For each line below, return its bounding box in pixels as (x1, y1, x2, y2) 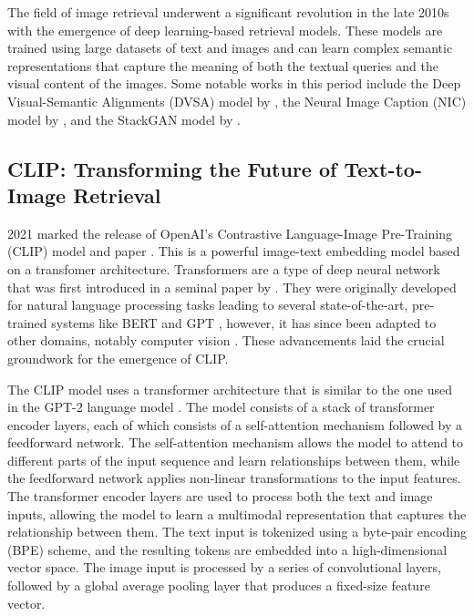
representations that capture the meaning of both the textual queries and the (7, 56, 438, 75)
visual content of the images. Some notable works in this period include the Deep (7, 74, 461, 93)
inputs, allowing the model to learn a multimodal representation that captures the (7, 504, 467, 523)
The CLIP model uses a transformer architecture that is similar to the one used (7, 379, 452, 398)
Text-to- (344, 154, 422, 182)
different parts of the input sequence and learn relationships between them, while (7, 450, 460, 469)
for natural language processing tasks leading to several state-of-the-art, (7, 295, 408, 314)
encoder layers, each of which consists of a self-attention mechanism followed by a (7, 415, 463, 434)
